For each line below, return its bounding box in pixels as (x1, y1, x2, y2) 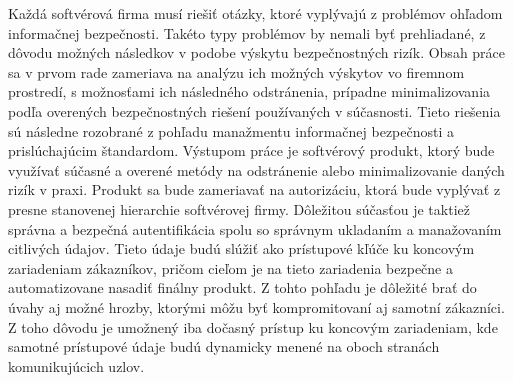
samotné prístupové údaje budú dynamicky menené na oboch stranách (8, 336, 440, 357)
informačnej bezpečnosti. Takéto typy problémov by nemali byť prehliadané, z (8, 22, 486, 43)
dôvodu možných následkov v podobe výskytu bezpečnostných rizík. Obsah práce (8, 42, 506, 63)
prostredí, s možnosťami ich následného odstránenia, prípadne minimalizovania (8, 81, 491, 102)
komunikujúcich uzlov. (8, 355, 145, 376)
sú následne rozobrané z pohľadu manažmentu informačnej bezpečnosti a (8, 120, 455, 141)
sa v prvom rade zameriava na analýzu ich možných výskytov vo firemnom (8, 61, 465, 82)
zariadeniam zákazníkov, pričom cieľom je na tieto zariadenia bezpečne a (8, 257, 453, 278)
